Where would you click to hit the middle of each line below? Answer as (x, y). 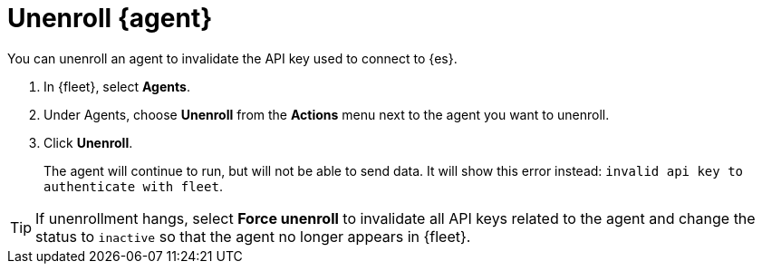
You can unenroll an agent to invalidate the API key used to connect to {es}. (232, 58)
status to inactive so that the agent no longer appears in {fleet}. (253, 236)
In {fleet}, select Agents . (117, 86)
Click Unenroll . (88, 142)
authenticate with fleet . (133, 186)
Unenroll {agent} (110, 18)
